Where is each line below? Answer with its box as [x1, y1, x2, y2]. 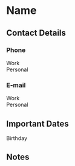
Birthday [6, 134, 27, 142]
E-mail [6, 81, 26, 89]
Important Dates [6, 118, 69, 129]
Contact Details [6, 28, 67, 38]
